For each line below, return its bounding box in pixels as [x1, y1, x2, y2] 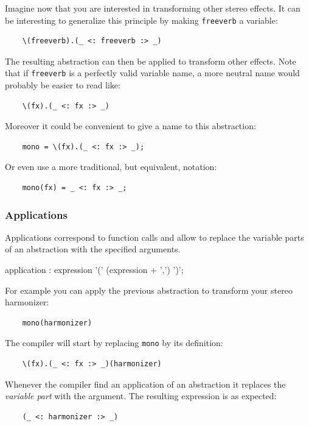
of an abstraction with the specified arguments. [5, 243, 181, 255]
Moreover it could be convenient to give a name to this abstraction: [5, 119, 256, 132]
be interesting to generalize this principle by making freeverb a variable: [5, 13, 278, 26]
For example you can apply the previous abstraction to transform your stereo [5, 283, 293, 296]
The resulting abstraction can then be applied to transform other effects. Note [5, 54, 296, 67]
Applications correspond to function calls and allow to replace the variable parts [5, 230, 304, 243]
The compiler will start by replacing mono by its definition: [5, 336, 223, 349]
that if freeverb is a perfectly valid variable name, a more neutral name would [5, 66, 300, 79]
